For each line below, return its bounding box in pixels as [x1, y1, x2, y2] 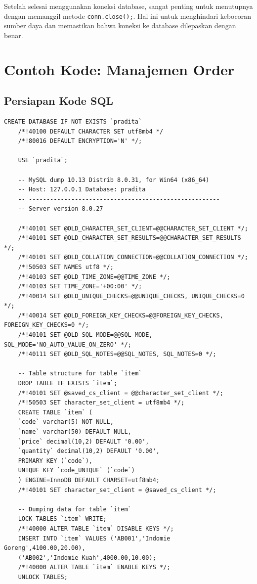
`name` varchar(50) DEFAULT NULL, [18, 428, 131, 436]
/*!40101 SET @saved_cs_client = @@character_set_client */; [18, 389, 223, 397]
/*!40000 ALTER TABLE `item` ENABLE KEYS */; [18, 564, 171, 571]
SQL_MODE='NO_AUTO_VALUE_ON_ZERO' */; [4, 341, 131, 348]
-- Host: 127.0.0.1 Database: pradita [18, 186, 146, 193]
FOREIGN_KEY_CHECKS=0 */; [4, 321, 89, 329]
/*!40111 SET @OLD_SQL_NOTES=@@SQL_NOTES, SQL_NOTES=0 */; [18, 351, 216, 358]
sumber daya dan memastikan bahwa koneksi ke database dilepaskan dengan [4, 20, 236, 31]
